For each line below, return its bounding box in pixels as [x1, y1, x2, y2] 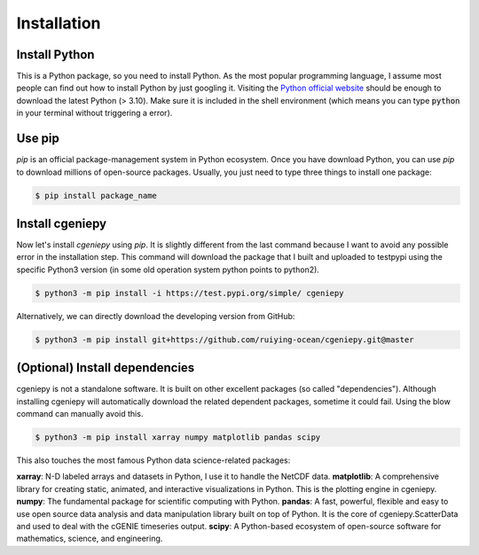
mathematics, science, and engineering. [16, 533, 163, 544]
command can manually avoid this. [16, 409, 144, 419]
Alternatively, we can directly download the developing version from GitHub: [16, 310, 295, 321]
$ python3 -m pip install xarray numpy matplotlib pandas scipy [35, 433, 321, 442]
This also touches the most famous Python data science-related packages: [16, 455, 291, 465]
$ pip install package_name [35, 191, 157, 200]
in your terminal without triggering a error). [16, 107, 173, 119]
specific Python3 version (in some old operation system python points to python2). [16, 264, 319, 275]
